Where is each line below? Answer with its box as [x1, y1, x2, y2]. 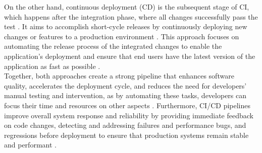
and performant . [4, 139, 57, 150]
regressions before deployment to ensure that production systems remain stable [4, 129, 249, 140]
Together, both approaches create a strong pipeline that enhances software [4, 70, 234, 81]
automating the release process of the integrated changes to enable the [4, 41, 222, 51]
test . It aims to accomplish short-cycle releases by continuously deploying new [4, 21, 247, 32]
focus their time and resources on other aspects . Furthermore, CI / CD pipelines [4, 100, 251, 110]
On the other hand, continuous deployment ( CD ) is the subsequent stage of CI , [4, 2, 249, 12]
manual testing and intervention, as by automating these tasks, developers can [4, 90, 247, 101]
